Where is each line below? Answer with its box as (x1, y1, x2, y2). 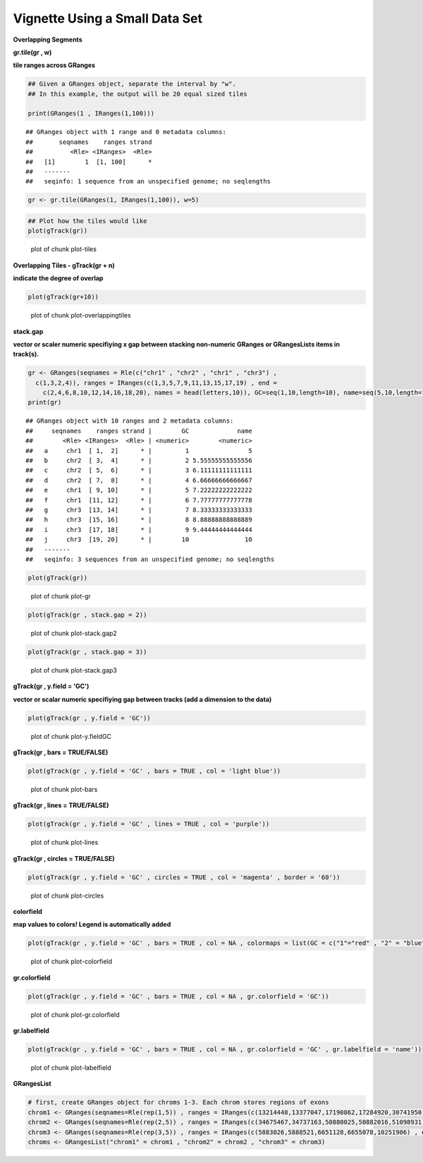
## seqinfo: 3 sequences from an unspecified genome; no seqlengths (25, 555, 275, 563)
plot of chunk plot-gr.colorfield (30, 1010, 120, 1019)
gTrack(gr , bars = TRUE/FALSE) (13, 748, 109, 757)
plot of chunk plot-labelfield (30, 1063, 112, 1072)
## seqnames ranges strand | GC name (25, 427, 253, 435)
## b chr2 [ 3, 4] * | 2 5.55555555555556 (25, 456, 253, 464)
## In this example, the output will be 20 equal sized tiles (27, 90, 247, 98)
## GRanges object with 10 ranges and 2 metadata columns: (25, 417, 234, 425)
